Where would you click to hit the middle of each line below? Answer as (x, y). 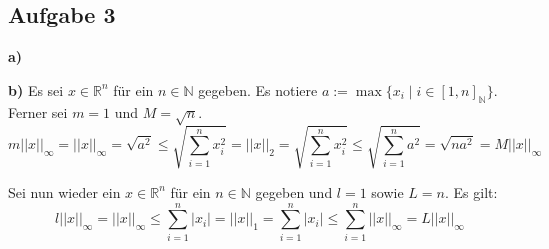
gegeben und (294, 191)
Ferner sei (38, 111)
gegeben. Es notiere (258, 89)
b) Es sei (36, 89)
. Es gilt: (471, 191)
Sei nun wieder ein (64, 191)
